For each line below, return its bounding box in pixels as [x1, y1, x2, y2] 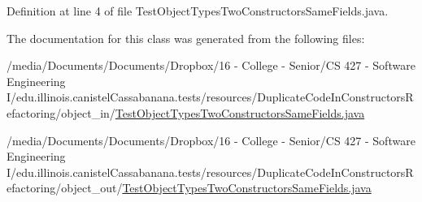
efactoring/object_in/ [7, 104, 115, 121]
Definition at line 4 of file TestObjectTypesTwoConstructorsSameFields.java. [7, 2, 389, 19]
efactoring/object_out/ [7, 179, 123, 196]
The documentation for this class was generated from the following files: [7, 29, 365, 46]
